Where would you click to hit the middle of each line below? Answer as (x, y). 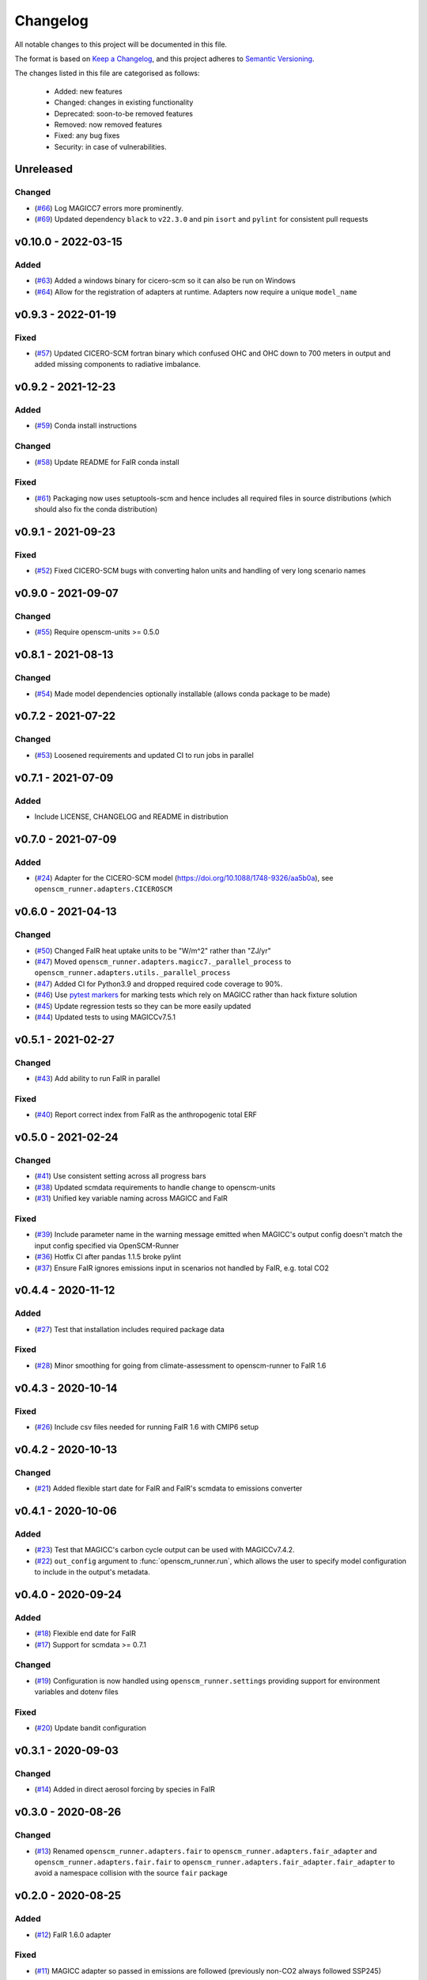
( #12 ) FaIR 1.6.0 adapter (73, 1934)
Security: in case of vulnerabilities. (110, 147)
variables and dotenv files (76, 1692)
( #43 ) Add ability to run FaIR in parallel (97, 1079)
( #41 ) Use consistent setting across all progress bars (120, 1176)
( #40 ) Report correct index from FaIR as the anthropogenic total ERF (145, 1115)
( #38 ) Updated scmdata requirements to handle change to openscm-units (155, 1187)
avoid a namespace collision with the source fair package (131, 1873)
